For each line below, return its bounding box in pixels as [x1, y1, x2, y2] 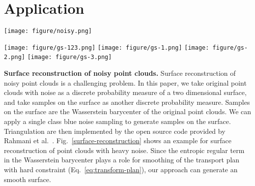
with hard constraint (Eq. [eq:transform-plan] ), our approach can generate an [4, 164, 238, 175]
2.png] [4, 54, 25, 61]
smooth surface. [4, 174, 51, 184]
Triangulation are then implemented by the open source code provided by [4, 125, 226, 136]
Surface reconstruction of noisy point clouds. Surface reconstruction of [4, 68, 236, 78]
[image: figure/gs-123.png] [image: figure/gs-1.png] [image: [4, 44, 209, 51]
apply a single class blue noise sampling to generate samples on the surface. [4, 116, 231, 126]
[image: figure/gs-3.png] [27, 54, 112, 61]
